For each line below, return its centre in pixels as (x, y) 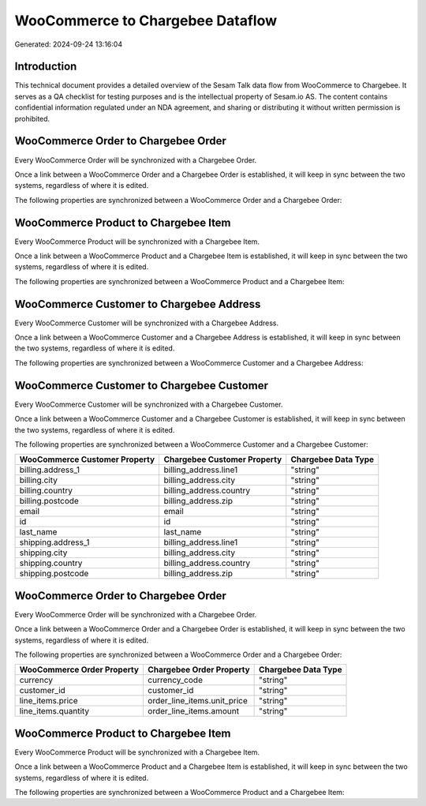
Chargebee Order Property (198, 669)
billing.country (46, 491)
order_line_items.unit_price (198, 701)
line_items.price (49, 701)
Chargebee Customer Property (223, 459)
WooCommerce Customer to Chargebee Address (138, 304)
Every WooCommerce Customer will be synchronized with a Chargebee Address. (147, 323)
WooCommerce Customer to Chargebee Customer (141, 386)
